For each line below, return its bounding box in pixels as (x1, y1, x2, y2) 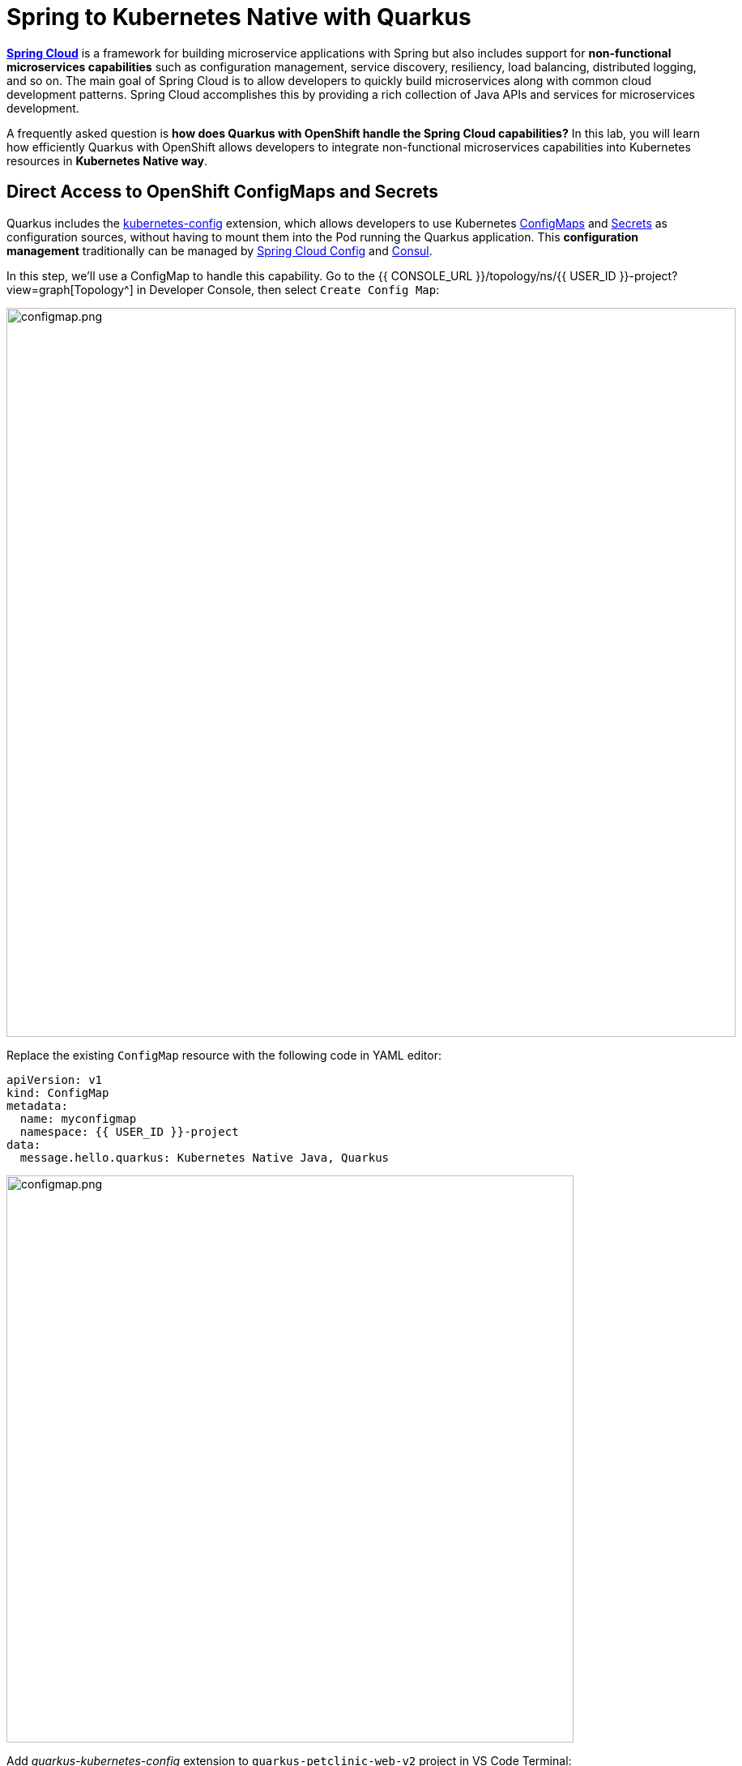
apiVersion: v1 (6, 1073, 103, 1086)
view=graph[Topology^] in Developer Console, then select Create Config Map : (6, 282, 440, 296)
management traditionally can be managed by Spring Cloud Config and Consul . (6, 243, 433, 258)
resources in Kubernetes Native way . (6, 153, 207, 168)
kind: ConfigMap (6, 1086, 109, 1099)
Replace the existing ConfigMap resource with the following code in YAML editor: (6, 1047, 441, 1062)
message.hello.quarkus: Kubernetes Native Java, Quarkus (19, 1150, 390, 1164)
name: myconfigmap (19, 1111, 137, 1125)
